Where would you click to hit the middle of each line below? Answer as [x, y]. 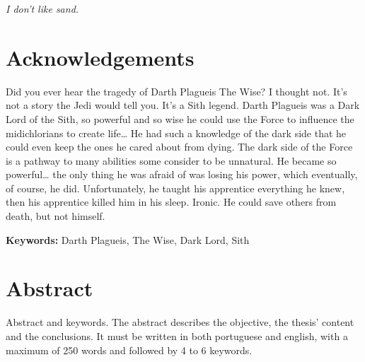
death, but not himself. [56, 216]
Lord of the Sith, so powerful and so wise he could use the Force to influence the [180, 118]
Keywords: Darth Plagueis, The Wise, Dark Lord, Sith [128, 239]
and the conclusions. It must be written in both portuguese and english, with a [177, 335]
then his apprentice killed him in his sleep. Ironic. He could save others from [171, 202]
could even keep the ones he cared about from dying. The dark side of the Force [179, 147]
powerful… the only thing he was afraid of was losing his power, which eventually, [182, 174]
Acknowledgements [100, 57]
